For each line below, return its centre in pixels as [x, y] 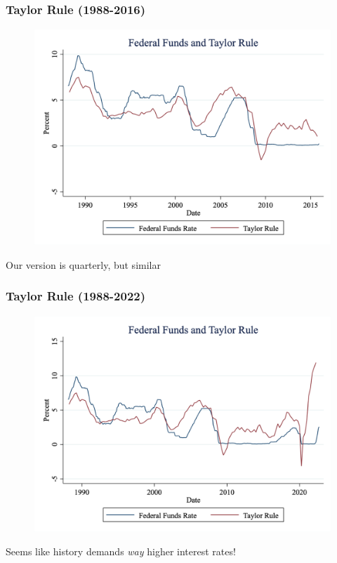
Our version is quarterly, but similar [83, 264]
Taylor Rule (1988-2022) [76, 296]
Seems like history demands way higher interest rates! [121, 551]
